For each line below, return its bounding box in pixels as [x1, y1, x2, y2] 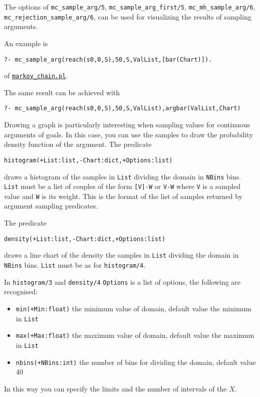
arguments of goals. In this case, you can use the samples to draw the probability [4, 129, 253, 139]
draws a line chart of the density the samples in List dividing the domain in [4, 250, 239, 260]
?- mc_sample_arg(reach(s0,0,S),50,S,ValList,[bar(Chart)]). [4, 56, 212, 63]
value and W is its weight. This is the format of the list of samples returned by [4, 190, 243, 201]
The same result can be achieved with [4, 87, 120, 97]
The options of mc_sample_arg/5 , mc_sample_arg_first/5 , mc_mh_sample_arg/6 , [4, 2, 255, 12]
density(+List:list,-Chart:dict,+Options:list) [4, 235, 166, 243]
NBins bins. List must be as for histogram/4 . [4, 259, 146, 270]
